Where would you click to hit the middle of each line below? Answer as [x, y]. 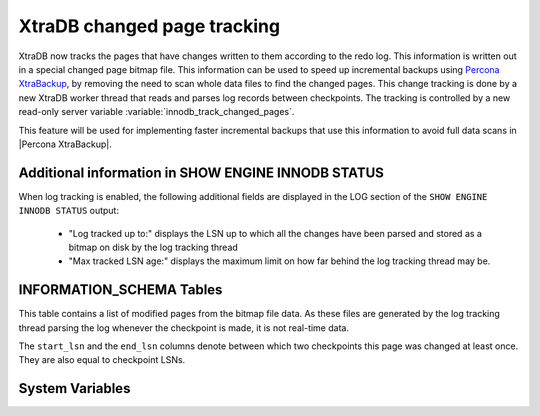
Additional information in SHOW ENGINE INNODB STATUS [201, 172]
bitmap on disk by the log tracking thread [153, 247]
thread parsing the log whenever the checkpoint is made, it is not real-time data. [184, 327]
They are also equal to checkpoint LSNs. [102, 360]
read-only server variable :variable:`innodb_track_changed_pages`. [156, 112]
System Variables [74, 388]
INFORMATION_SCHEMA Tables [120, 290]
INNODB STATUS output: [69, 211]
